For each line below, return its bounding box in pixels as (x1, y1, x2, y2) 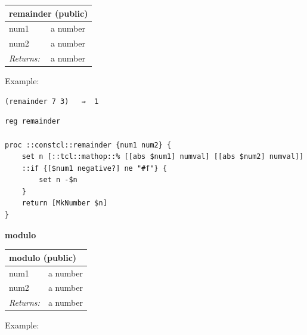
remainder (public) (9, 7, 88, 19)
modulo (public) (9, 251, 77, 263)
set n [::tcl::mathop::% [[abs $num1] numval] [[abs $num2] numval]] (21, 152, 304, 161)
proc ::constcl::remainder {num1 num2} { (5, 140, 172, 149)
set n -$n (39, 176, 77, 185)
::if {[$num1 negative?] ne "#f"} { (21, 164, 168, 173)
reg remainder (5, 117, 61, 126)
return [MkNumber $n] (21, 199, 107, 208)
